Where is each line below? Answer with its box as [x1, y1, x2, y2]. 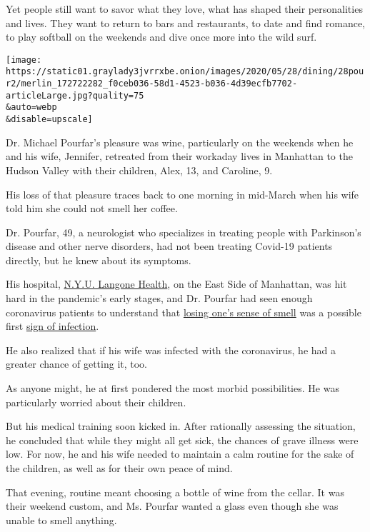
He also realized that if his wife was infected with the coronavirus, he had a [6, 342, 336, 357]
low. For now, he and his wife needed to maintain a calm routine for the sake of [6, 446, 354, 461]
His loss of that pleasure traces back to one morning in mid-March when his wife [6, 186, 359, 201]
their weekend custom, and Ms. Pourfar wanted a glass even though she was [6, 498, 339, 513]
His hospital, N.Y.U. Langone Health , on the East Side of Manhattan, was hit [6, 276, 347, 291]
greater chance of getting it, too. [6, 356, 148, 371]
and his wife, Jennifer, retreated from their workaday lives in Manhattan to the [6, 149, 353, 164]
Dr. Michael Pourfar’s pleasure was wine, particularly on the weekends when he [6, 134, 354, 149]
